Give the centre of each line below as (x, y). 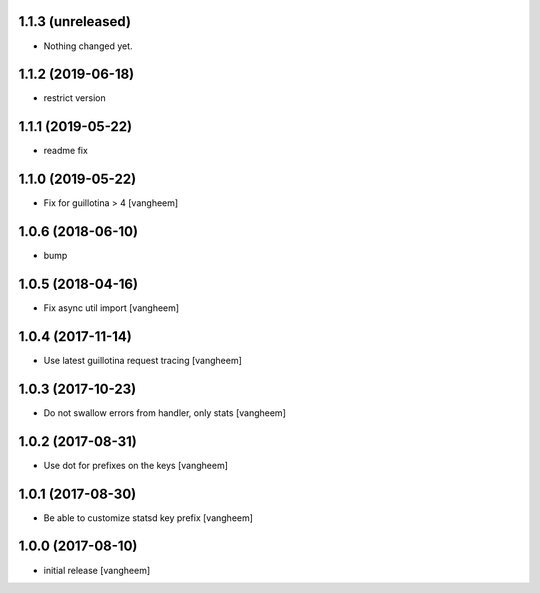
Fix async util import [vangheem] (111, 308)
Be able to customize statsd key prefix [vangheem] (148, 517)
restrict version (74, 98)
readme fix (66, 151)
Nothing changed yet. (88, 46)
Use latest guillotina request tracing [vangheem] (142, 360)
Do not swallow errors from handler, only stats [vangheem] (165, 412)
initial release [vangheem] (97, 570)
